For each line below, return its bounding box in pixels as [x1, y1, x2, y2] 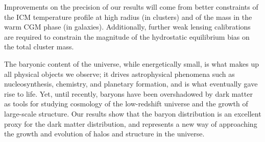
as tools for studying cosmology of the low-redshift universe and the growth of [4, 98, 248, 109]
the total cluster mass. [4, 41, 74, 52]
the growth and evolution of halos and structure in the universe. [4, 128, 205, 139]
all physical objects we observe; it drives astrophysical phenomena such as [4, 68, 235, 79]
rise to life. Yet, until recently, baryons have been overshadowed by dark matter [4, 88, 253, 99]
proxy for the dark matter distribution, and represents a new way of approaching [4, 118, 257, 129]
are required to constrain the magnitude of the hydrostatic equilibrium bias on [4, 31, 250, 42]
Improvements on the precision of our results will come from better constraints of [4, 2, 258, 12]
